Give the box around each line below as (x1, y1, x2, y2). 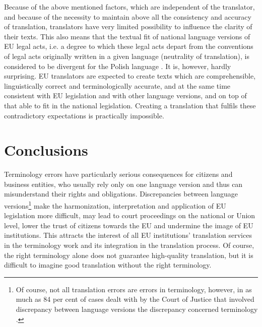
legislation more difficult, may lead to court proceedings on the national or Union (4, 210, 255, 221)
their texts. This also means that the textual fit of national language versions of (4, 31, 250, 41)
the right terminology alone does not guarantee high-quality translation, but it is (4, 249, 253, 260)
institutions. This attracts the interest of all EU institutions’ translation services (4, 230, 252, 240)
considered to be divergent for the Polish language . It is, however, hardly (4, 60, 231, 71)
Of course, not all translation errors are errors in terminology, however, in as (16, 284, 252, 294)
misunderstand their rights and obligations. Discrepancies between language (4, 188, 238, 199)
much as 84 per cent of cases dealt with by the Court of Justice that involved (16, 294, 254, 304)
